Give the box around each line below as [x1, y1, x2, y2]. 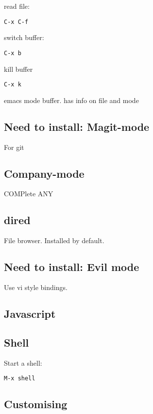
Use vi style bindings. [4, 282, 68, 292]
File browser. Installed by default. [4, 235, 104, 246]
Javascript [4, 306, 56, 321]
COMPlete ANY [4, 188, 53, 199]
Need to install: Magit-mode [4, 119, 150, 134]
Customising [4, 396, 68, 412]
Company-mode [4, 166, 85, 181]
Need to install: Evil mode [4, 259, 139, 274]
